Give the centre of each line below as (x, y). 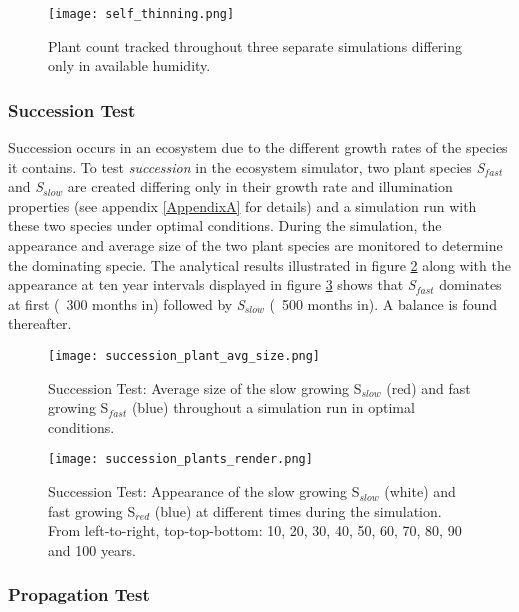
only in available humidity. (129, 65)
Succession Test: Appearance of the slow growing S (204, 491)
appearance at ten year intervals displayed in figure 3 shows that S (212, 284)
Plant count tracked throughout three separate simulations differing (255, 45)
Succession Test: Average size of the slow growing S (205, 387)
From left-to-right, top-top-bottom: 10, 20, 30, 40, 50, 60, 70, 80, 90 (255, 530)
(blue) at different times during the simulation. (298, 510)
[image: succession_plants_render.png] (180, 459)
